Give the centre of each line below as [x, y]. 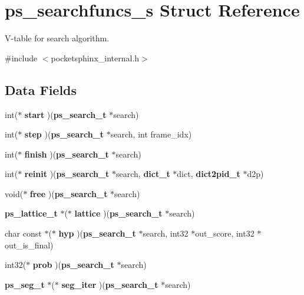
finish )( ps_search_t [67, 154]
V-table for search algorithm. [57, 38]
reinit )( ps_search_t [67, 174]
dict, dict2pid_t [209, 174]
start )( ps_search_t [65, 114]
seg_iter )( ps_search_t [110, 284]
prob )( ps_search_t [73, 265]
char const [23, 233]
